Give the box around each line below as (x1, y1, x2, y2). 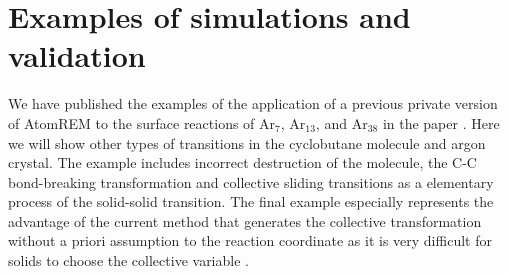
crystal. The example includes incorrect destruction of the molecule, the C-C (8, 152, 477, 173)
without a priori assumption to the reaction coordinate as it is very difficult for (8, 230, 492, 251)
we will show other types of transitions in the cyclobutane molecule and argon (8, 132, 486, 153)
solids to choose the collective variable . (8, 250, 249, 271)
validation (8, 35, 146, 76)
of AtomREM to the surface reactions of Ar (8, 112, 276, 133)
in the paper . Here (382, 112, 500, 133)
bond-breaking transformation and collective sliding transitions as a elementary (8, 171, 494, 192)
